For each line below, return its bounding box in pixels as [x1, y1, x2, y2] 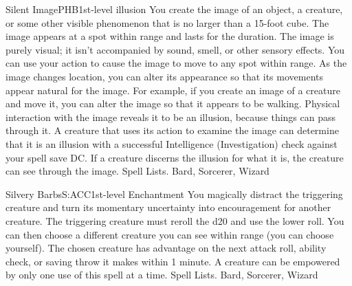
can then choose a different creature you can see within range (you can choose [5, 227, 334, 241]
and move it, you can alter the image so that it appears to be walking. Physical [5, 96, 340, 111]
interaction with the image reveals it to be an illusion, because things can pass [5, 109, 336, 124]
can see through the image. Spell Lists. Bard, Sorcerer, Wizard [5, 164, 269, 178]
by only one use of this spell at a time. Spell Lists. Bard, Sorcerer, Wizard [5, 267, 318, 282]
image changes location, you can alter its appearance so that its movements [5, 69, 324, 83]
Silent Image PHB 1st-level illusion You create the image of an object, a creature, [5, 2, 343, 16]
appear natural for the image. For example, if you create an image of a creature [5, 82, 340, 97]
